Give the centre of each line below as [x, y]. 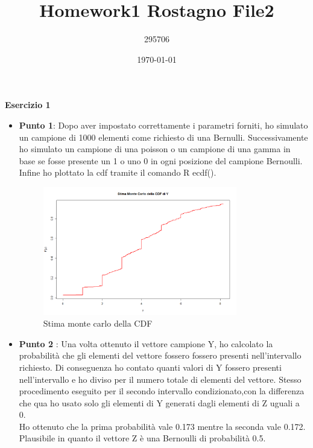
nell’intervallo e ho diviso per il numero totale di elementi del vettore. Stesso [160, 379]
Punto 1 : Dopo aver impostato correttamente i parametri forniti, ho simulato [163, 125]
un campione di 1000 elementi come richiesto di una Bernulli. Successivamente [163, 137]
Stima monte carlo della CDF [98, 323]
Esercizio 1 [28, 105]
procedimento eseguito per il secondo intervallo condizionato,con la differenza [162, 391]
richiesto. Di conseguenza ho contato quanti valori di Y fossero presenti [150, 367]
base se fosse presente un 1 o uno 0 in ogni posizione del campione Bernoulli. [161, 160]
